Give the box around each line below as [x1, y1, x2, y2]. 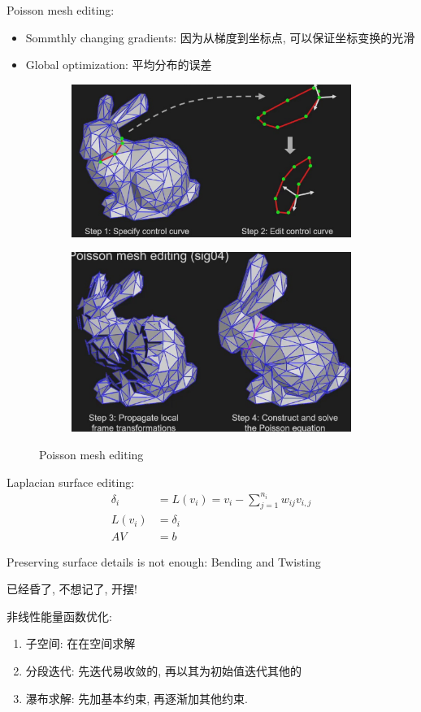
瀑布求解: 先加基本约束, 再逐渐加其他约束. [25, 689, 248, 706]
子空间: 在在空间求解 [25, 635, 136, 652]
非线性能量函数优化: [7, 607, 112, 624]
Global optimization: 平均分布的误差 [25, 56, 212, 73]
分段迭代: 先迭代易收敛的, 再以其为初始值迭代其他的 [25, 662, 302, 679]
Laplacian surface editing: [7, 473, 135, 490]
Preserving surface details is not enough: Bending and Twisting [7, 553, 321, 570]
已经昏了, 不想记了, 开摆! [7, 580, 137, 597]
